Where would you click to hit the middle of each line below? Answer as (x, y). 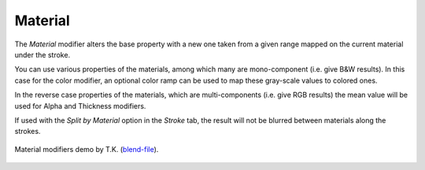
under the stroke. (42, 54)
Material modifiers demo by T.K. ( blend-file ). (87, 149)
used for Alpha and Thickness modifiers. (80, 105)
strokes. (28, 131)
